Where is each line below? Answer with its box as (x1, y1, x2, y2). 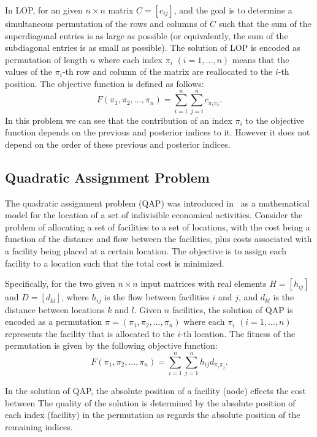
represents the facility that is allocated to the (5, 327, 175, 340)
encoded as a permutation (5, 315, 102, 328)
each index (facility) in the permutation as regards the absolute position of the (5, 408, 300, 421)
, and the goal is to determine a (174, 4, 292, 16)
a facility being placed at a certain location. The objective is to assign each (5, 245, 287, 257)
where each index (97, 53, 163, 66)
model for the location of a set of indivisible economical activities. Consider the (5, 208, 303, 221)
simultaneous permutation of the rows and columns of (5, 17, 207, 29)
